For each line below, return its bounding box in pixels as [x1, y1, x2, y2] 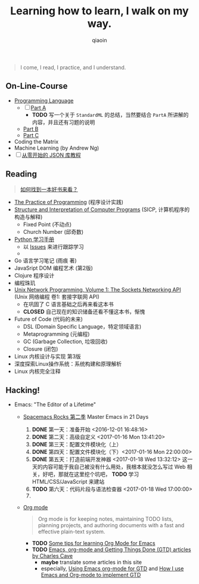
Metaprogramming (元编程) [23, 330, 90, 338]
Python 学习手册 [14, 236, 55, 243]
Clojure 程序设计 [14, 271, 55, 279]
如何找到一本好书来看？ [20, 186, 78, 193]
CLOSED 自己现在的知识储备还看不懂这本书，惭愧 [23, 308, 145, 315]
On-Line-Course [5, 81, 68, 91]
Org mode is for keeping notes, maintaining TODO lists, [38, 515, 173, 523]
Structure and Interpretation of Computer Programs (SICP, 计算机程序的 [14, 206, 190, 213]
